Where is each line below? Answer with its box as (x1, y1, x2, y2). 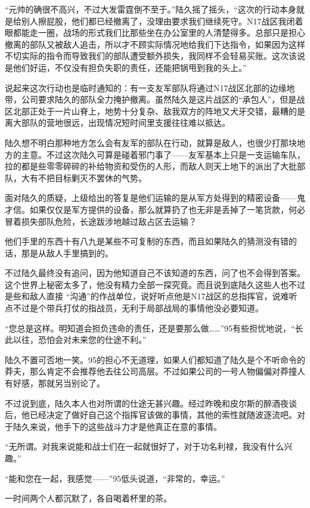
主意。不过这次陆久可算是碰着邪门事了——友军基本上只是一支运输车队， (21, 148, 305, 160)
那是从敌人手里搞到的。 (21, 246, 113, 259)
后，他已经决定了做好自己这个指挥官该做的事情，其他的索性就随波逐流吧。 (5, 408, 297, 421)
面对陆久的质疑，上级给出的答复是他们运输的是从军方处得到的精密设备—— (5, 191, 297, 204)
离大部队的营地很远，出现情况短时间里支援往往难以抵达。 (5, 116, 230, 129)
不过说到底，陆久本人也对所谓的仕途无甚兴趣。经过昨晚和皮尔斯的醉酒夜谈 (5, 397, 297, 409)
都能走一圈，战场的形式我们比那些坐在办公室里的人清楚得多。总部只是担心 (13, 26, 305, 39)
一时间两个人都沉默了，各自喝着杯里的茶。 (5, 492, 172, 504)
